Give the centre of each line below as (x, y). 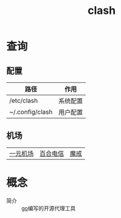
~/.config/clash (31, 112)
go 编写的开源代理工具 (48, 208)
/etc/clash (24, 101)
